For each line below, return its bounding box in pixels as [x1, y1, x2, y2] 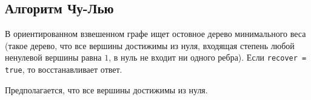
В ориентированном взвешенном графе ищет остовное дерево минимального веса [5, 27, 306, 40]
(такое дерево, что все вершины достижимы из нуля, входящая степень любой [5, 39, 295, 52]
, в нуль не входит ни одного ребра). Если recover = [109, 51, 307, 64]
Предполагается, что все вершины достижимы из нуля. [5, 83, 208, 96]
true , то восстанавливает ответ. [5, 63, 122, 76]
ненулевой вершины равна [5, 51, 102, 64]
